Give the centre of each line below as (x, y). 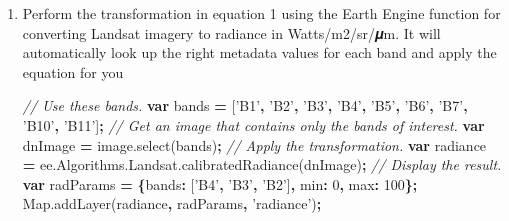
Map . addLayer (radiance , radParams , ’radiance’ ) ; (172, 203)
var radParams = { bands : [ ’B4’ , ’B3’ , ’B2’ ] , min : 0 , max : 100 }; (220, 183)
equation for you (73, 71)
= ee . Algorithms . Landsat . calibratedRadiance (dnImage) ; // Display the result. (262, 164)
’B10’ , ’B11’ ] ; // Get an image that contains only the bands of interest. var (253, 124)
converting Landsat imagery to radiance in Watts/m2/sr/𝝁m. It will (231, 32)
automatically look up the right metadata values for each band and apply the (259, 52)
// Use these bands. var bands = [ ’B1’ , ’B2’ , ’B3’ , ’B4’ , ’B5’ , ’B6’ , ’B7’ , (245, 105)
